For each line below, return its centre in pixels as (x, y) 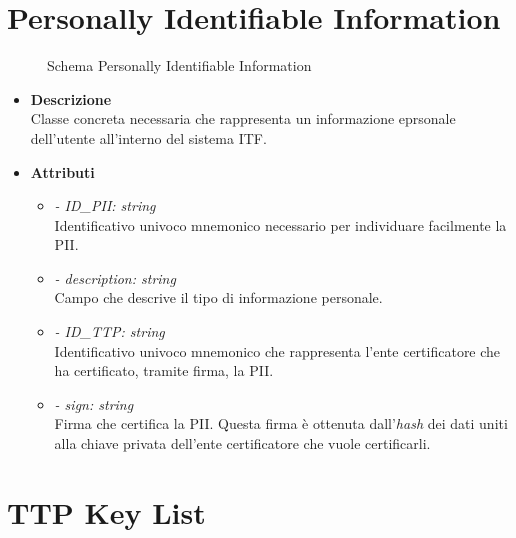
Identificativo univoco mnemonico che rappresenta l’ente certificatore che (277, 350)
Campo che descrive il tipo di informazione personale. (218, 297)
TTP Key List (106, 511)
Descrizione (71, 98)
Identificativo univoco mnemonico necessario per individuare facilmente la (280, 224)
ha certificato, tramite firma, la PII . (164, 370)
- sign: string (94, 403)
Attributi (62, 171)
